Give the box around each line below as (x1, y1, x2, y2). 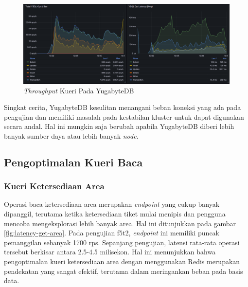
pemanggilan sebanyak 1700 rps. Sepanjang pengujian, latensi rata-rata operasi (4, 237, 240, 247)
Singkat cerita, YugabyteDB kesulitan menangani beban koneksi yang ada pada (4, 102, 241, 112)
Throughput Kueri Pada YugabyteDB (23, 86, 134, 96)
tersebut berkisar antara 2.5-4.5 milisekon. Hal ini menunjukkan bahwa (4, 247, 216, 257)
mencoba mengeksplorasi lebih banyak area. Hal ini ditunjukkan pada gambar (4, 218, 236, 228)
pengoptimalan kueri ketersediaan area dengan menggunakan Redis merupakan (4, 256, 240, 266)
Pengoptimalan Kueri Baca (4, 154, 143, 169)
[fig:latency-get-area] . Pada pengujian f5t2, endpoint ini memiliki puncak (4, 228, 220, 238)
